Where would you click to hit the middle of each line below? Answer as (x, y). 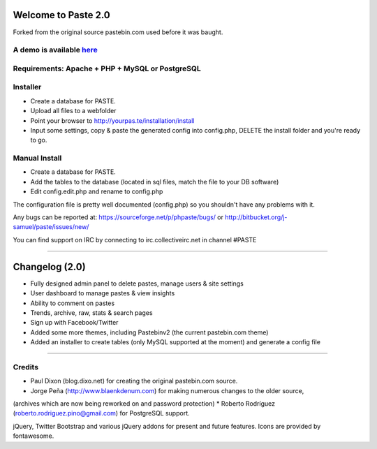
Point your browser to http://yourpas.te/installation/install (112, 120)
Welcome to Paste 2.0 (62, 15)
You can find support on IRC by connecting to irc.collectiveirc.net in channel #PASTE (135, 240)
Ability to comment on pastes (73, 303)
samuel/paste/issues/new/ (51, 227)
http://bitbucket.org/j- (256, 217)
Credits (25, 367)
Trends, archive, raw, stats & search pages (91, 312)
